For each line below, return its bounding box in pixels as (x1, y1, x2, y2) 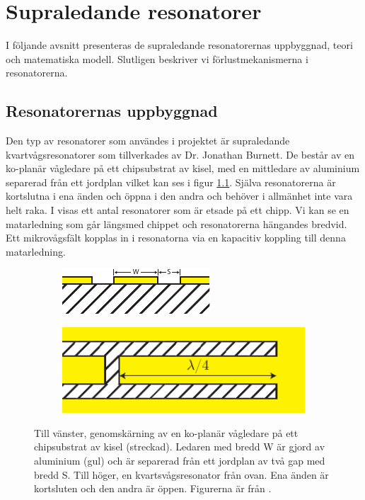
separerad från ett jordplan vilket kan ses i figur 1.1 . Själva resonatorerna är (6, 174, 336, 189)
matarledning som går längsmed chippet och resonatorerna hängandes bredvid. (6, 216, 347, 231)
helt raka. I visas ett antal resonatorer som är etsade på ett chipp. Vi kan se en (6, 203, 349, 217)
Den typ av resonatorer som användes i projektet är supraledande (6, 133, 290, 148)
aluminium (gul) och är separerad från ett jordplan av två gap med (34, 453, 325, 467)
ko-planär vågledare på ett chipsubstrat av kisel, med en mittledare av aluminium (6, 161, 360, 176)
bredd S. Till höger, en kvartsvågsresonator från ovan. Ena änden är (34, 467, 329, 482)
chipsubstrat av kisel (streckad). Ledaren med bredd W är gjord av (34, 439, 325, 454)
